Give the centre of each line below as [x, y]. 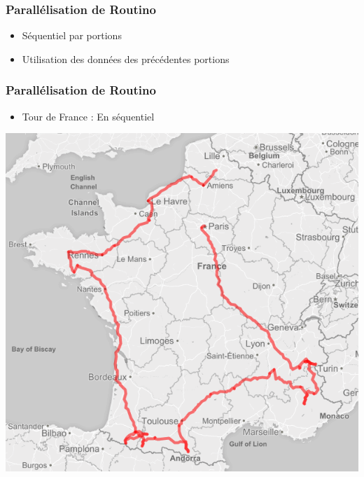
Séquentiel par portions [72, 35]
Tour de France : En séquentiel [88, 116]
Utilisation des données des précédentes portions [126, 58]
